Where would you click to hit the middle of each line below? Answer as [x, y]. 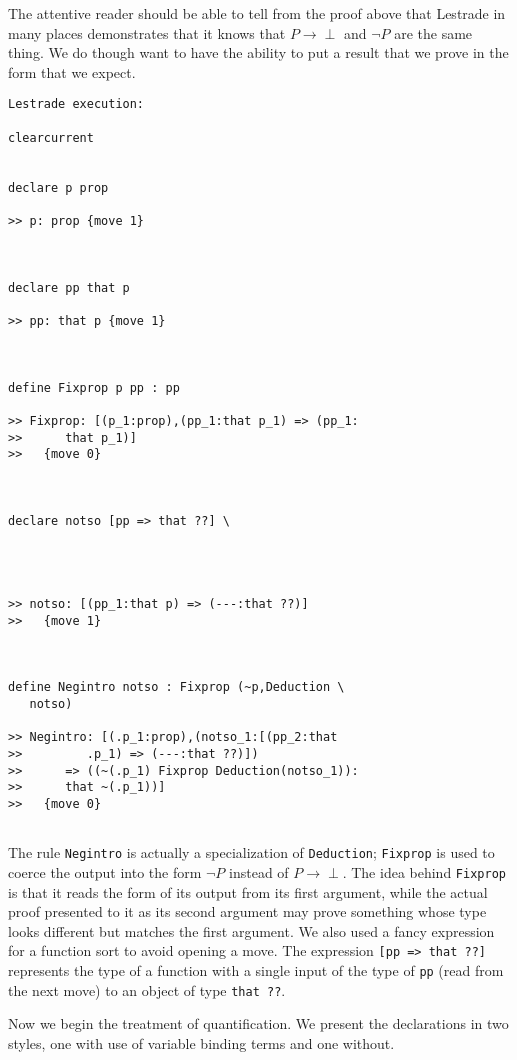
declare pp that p [69, 287]
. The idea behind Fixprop [424, 871]
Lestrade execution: [76, 104]
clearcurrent [51, 137]
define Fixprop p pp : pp [94, 387]
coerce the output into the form [105, 871]
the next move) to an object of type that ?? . [147, 989]
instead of [259, 871]
